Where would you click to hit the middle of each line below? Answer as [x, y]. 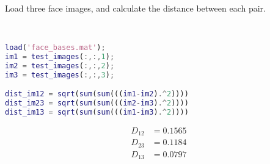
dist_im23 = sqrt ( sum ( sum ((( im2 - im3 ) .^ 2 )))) [97, 103]
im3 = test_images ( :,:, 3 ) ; [60, 75]
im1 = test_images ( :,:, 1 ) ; [60, 57]
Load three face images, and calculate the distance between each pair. [135, 8]
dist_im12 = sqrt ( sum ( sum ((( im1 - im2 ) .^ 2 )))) [97, 94]
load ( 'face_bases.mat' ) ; [55, 48]
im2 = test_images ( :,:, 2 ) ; [60, 66]
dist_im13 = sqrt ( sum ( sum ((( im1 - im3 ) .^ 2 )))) [97, 112]
